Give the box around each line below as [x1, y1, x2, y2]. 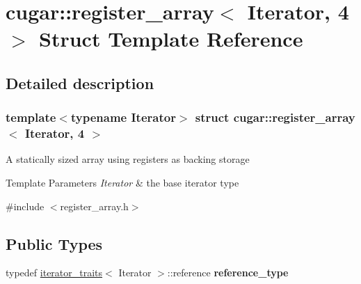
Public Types [6, 232, 103, 254]
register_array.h [60, 198, 129, 213]
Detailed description [6, 72, 154, 93]
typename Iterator [70, 109, 176, 126]
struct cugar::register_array [195, 109, 355, 126]
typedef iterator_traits [6, 265, 103, 280]
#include [6, 198, 45, 213]
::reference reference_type [167, 265, 289, 280]
